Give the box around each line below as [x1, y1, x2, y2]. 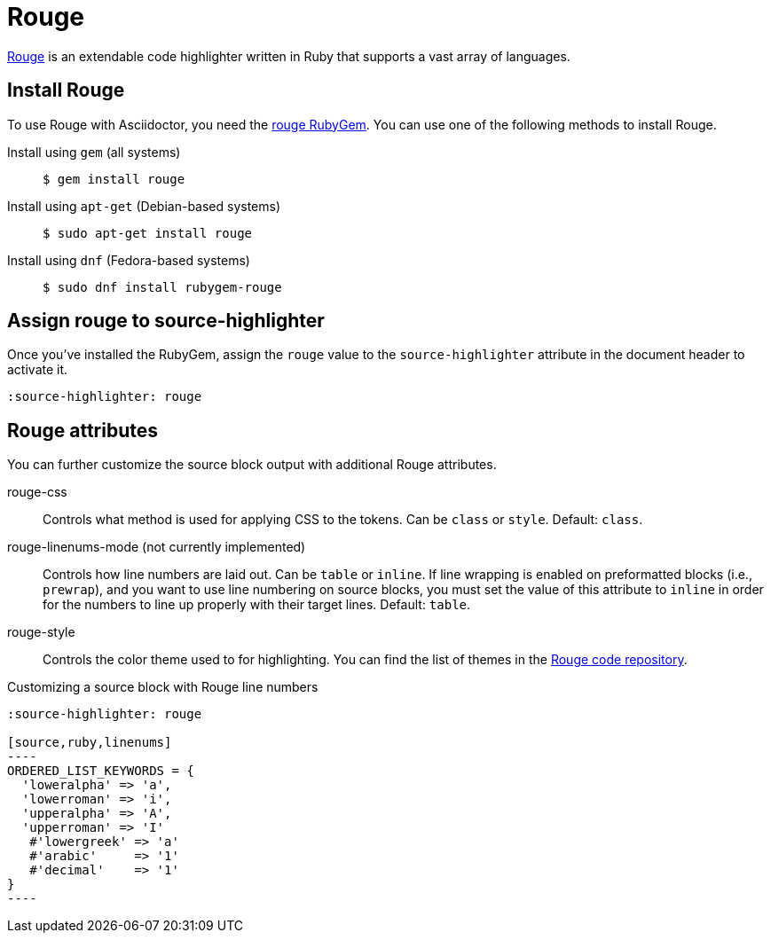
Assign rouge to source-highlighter [7, 309, 325, 333]
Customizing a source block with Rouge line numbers [7, 679, 319, 695]
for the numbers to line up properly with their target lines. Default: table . [43, 597, 471, 613]
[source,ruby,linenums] [7, 735, 172, 750]
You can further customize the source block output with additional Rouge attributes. [7, 457, 497, 473]
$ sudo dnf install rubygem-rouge [43, 279, 282, 294]
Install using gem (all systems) [7, 144, 181, 160]
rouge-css [7, 484, 67, 500]
